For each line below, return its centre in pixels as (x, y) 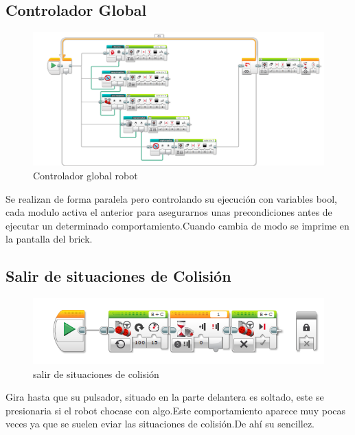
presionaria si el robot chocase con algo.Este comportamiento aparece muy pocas (176, 410)
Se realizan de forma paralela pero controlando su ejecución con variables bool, (172, 198)
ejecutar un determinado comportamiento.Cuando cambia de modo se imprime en (177, 225)
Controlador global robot (85, 175)
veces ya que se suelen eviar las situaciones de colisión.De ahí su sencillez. (160, 424)
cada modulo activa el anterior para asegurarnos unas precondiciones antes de (169, 212)
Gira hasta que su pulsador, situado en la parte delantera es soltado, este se (165, 397)
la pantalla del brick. (49, 239)
